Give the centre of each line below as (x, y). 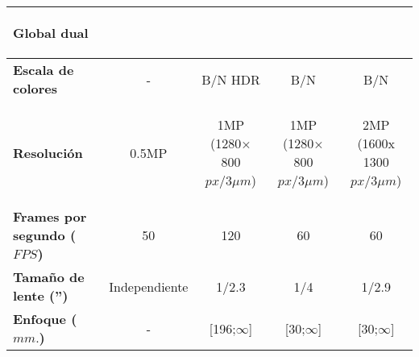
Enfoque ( (45, 319)
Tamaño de (49, 277)
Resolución (48, 152)
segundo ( (45, 235)
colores (35, 88)
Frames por (50, 216)
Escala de (44, 70)
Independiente (149, 286)
